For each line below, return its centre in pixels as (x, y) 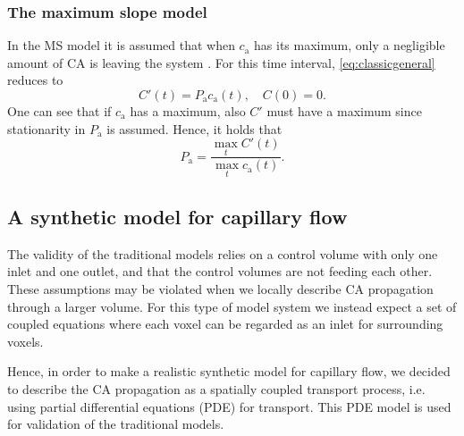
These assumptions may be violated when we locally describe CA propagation (220, 289)
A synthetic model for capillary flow (177, 217)
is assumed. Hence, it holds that (194, 128)
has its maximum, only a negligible (350, 45)
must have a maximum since (344, 111)
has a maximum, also (188, 111)
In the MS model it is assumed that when (121, 45)
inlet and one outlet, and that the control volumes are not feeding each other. (220, 271)
